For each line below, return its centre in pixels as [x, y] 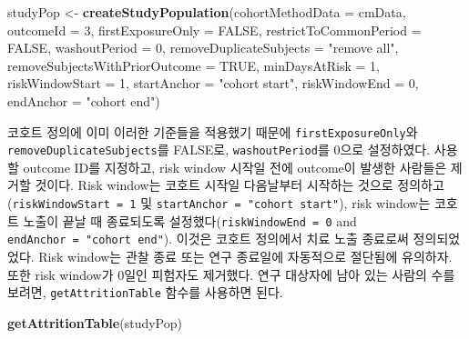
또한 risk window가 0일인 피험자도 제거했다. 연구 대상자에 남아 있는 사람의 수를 [231, 274]
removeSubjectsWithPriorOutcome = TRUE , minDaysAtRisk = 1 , [194, 65]
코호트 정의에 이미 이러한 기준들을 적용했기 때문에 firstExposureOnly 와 [213, 131]
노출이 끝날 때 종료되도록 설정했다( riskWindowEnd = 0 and [190, 220]
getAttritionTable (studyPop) [95, 322]
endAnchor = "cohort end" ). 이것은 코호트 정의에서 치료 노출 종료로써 [208, 239]
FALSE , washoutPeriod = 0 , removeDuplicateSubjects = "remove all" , [203, 48]
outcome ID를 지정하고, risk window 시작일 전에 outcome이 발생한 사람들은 [235, 167]
